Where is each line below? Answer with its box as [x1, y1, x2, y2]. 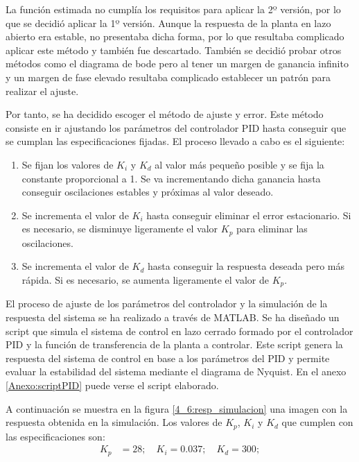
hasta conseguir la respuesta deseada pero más [147, 259, 345, 273]
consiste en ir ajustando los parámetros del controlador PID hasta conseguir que [6, 120, 347, 135]
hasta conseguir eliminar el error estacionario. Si [146, 207, 351, 222]
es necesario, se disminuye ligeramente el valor [21, 221, 218, 236]
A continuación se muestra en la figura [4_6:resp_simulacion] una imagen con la [6, 401, 348, 416]
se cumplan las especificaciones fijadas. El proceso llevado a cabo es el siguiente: [6, 134, 345, 148]
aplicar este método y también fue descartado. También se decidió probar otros [6, 42, 342, 57]
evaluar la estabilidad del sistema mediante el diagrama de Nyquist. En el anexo [6, 364, 347, 379]
